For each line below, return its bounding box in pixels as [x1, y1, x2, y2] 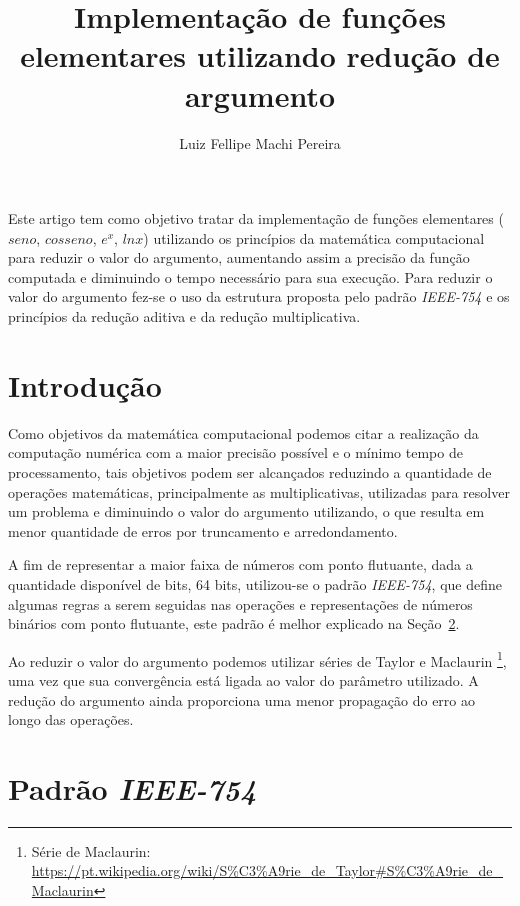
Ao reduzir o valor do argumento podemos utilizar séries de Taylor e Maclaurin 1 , [8, 647, 507, 671]
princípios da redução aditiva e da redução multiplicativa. [8, 306, 361, 327]
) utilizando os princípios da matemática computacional [143, 227, 485, 248]
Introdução [8, 364, 162, 405]
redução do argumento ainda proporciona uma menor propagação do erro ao [8, 689, 476, 710]
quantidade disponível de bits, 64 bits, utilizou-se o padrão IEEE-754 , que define [8, 573, 502, 594]
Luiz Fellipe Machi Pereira [179, 132, 341, 153]
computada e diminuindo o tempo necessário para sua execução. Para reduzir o [8, 266, 493, 287]
